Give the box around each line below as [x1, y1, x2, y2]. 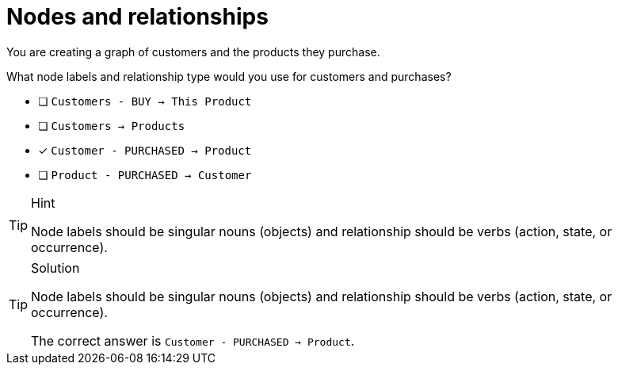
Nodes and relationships [6, 3, 269, 30]
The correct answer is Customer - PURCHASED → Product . [31, 332, 355, 349]
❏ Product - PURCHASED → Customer [38, 167, 252, 182]
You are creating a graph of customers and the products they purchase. [6, 44, 380, 59]
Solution [31, 259, 80, 276]
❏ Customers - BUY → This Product [38, 94, 252, 108]
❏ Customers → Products [38, 118, 185, 132]
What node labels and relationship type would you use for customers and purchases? [6, 69, 452, 83]
